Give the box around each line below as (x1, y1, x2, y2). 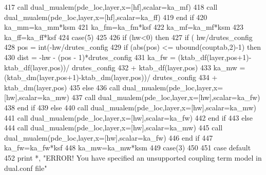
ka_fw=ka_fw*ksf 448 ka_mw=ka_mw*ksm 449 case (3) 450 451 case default (4, 142, 251, 153)
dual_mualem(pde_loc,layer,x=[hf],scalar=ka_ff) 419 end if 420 (4, 11, 207, 22)
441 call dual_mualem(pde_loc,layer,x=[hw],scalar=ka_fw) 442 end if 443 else (4, 112, 253, 123)
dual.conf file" (4, 162, 47, 173)
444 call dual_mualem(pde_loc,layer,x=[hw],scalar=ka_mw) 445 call (4, 122, 223, 133)
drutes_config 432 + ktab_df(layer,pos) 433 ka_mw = (71, 62, 245, 72)
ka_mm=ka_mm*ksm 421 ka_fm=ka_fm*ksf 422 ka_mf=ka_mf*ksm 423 (4, 22, 244, 32)
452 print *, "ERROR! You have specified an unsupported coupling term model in (4, 152, 262, 163)
